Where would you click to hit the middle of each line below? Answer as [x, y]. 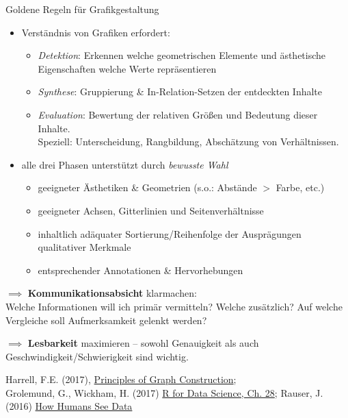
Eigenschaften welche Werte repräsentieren [127, 68]
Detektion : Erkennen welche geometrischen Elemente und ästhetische [182, 55]
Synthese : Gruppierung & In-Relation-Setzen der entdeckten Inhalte [180, 91]
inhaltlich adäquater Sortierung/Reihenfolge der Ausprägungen [170, 233]
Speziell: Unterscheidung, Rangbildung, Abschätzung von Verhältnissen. [188, 142]
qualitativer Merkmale [84, 247]
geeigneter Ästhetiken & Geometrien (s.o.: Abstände [147, 187]
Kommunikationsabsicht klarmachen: [112, 293]
